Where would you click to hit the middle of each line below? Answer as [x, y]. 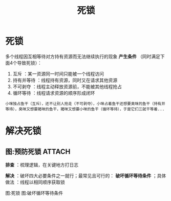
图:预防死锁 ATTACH [38, 152]
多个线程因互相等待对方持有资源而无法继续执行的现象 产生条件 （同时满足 [83, 56]
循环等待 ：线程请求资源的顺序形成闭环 [54, 93]
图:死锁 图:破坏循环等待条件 [34, 193]
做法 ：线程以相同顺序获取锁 [35, 182]
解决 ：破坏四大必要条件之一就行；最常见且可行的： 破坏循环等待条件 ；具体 [86, 175]
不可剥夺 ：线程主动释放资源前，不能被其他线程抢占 [67, 86]
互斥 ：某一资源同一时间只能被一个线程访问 [58, 74]
